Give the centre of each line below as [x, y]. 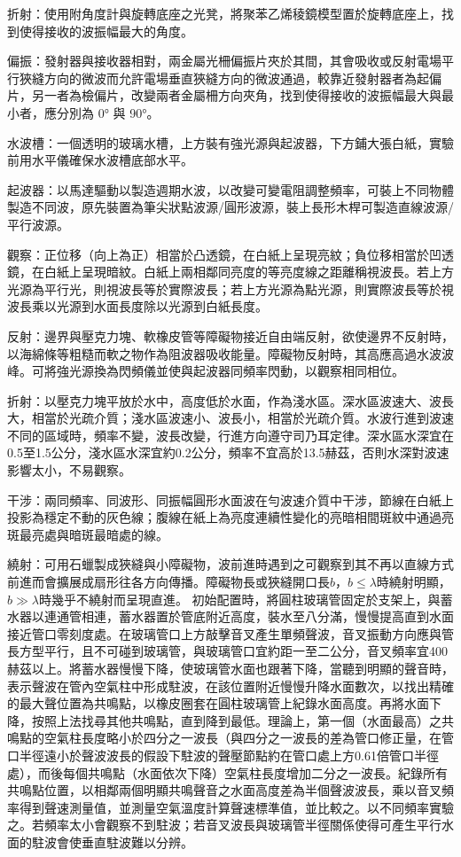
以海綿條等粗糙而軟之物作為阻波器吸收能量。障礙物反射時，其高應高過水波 [224, 353]
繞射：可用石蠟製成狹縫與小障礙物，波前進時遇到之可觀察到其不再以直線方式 [230, 564]
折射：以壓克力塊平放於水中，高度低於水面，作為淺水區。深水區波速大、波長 [230, 400]
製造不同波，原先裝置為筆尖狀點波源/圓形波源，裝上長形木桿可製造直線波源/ [230, 207]
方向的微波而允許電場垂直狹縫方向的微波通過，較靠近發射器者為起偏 [242, 78]
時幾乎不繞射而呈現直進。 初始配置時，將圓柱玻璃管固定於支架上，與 [239, 599]
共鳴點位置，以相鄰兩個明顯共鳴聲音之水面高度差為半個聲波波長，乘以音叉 [224, 790]
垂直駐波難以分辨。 [137, 841]
